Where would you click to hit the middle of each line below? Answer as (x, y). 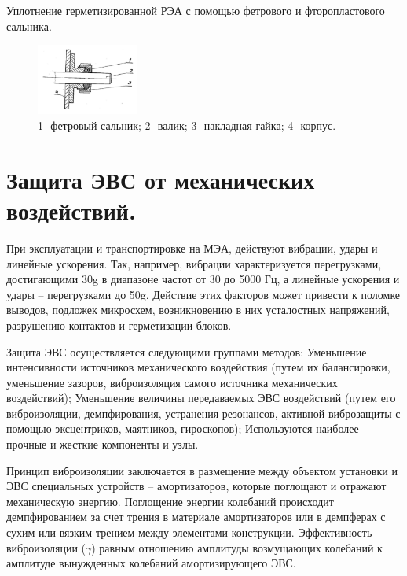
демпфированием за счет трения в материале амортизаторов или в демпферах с (196, 517)
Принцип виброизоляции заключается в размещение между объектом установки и (202, 470)
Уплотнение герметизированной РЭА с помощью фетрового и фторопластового (196, 10)
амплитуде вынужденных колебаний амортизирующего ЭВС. (151, 563)
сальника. (29, 26)
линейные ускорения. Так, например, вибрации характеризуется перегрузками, (194, 263)
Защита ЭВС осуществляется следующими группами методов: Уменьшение (187, 351)
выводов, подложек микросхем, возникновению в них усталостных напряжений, (198, 310)
